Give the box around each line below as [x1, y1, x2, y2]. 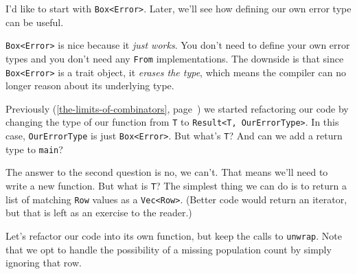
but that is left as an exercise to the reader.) [5, 205, 192, 220]
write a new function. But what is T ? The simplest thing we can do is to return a [5, 178, 347, 192]
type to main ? [5, 141, 63, 156]
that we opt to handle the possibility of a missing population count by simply [5, 242, 332, 256]
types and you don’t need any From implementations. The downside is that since [5, 51, 344, 65]
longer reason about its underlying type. [5, 78, 174, 93]
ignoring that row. [5, 255, 82, 270]
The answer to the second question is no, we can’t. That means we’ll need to [5, 165, 328, 179]
